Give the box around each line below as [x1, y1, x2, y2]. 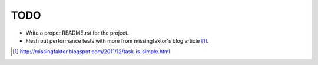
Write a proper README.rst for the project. [25, 29, 129, 36]
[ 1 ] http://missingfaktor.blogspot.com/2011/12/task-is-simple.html [12, 48, 170, 55]
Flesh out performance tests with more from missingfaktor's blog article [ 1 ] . [25, 37, 209, 44]
